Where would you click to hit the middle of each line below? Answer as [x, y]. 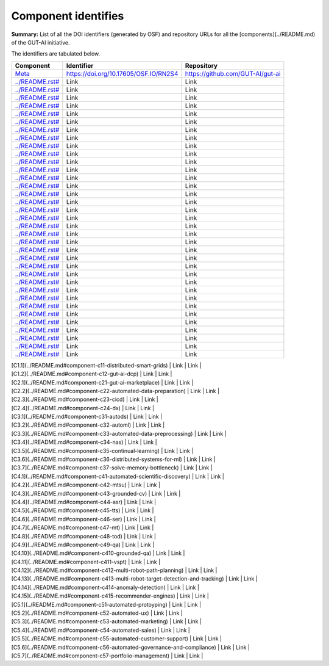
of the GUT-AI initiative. [41, 42]
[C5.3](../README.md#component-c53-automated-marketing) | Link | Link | [107, 621]
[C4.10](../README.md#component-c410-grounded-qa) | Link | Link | [98, 553]
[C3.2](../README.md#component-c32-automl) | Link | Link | [88, 425]
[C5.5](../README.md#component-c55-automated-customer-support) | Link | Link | [117, 639]
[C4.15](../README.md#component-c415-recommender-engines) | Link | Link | [110, 596]
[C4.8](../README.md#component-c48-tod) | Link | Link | [84, 536]
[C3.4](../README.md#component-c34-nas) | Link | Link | [84, 442]
